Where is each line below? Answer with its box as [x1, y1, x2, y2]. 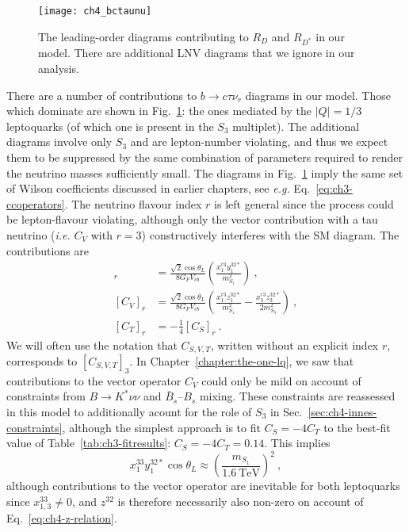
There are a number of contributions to [6, 86, 197, 103]
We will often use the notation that [6, 336, 178, 353]
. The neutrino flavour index [64, 195, 202, 212]
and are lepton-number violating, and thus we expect [130, 133, 388, 150]
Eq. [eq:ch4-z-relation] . [6, 510, 117, 526]
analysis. [38, 60, 79, 76]
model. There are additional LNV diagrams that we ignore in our [38, 44, 355, 61]
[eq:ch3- [315, 180, 353, 197]
